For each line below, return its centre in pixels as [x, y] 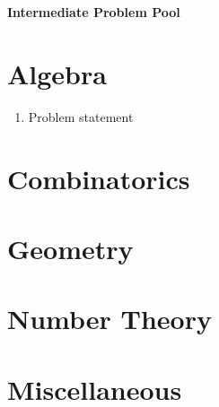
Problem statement [81, 116]
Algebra [57, 73]
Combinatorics [99, 178]
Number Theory [109, 319]
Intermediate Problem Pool [94, 12]
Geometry [70, 248]
